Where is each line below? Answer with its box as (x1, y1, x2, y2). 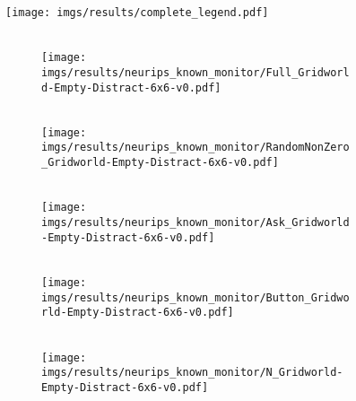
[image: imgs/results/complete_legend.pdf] (5, 6, 269, 19)
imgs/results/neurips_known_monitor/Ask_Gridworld (41, 216, 350, 230)
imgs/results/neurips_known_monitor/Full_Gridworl (41, 65, 350, 79)
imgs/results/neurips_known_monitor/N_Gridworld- (41, 366, 343, 379)
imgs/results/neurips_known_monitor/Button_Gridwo (41, 291, 350, 304)
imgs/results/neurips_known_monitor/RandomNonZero (41, 141, 350, 154)
